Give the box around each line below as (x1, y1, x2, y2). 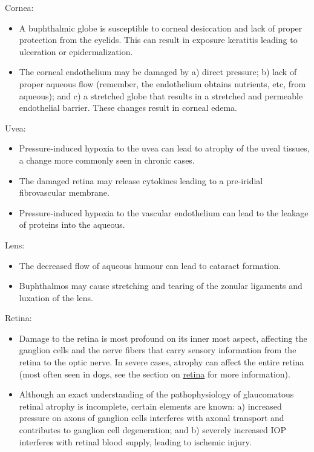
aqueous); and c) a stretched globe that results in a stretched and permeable (19, 89, 303, 102)
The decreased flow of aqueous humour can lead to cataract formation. (19, 259, 281, 271)
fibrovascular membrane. (19, 186, 110, 199)
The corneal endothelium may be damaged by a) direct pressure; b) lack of (19, 65, 297, 78)
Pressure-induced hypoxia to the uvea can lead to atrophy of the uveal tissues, (19, 142, 310, 155)
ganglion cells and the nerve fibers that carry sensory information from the (19, 344, 296, 356)
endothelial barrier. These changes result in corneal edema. (19, 101, 237, 114)
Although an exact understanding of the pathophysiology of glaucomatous (19, 388, 294, 400)
